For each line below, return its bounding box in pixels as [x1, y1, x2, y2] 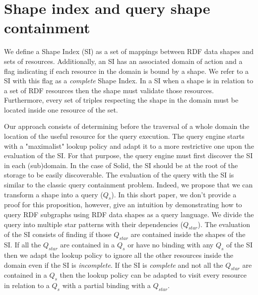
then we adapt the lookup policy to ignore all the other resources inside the [4, 250, 233, 260]
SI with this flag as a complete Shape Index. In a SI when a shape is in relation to [4, 75, 254, 86]
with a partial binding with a [62, 280, 151, 291]
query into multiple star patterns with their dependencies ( [4, 219, 183, 229]
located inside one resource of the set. [4, 104, 118, 115]
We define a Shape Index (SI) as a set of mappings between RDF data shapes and [4, 46, 254, 57]
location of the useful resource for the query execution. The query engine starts [4, 131, 245, 141]
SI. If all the [4, 239, 41, 250]
